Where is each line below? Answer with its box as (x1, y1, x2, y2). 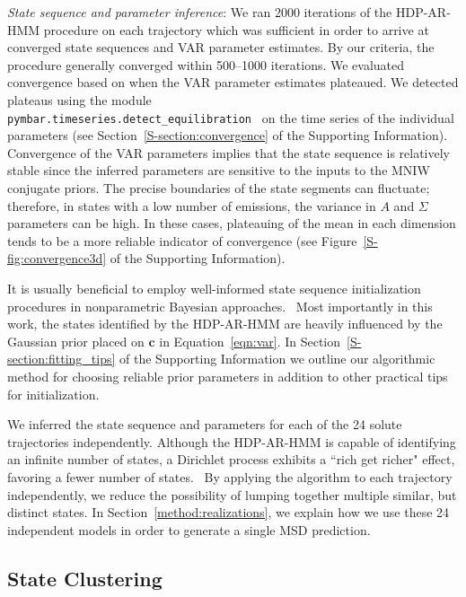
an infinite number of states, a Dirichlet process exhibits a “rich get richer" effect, (7, 450, 455, 469)
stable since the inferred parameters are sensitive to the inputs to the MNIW (7, 161, 430, 180)
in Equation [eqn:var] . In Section (159, 331, 341, 350)
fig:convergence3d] (7, 249, 107, 268)
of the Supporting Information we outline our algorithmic (119, 349, 435, 368)
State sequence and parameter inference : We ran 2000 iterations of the (7, 3, 392, 21)
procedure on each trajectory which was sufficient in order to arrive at (43, 20, 429, 39)
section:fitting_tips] (7, 349, 116, 368)
